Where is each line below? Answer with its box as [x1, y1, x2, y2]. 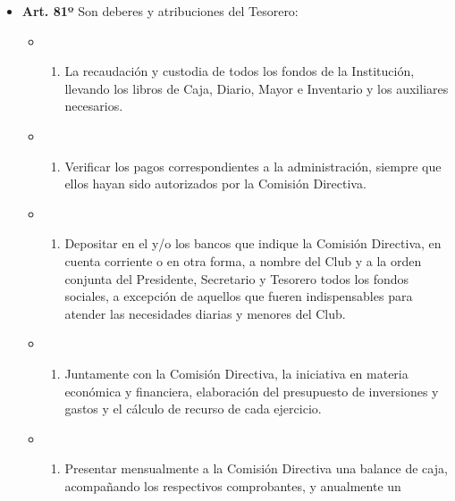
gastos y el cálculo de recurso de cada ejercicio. [64, 399, 322, 418]
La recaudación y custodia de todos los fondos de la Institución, [64, 62, 415, 80]
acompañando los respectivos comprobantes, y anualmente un [64, 476, 401, 495]
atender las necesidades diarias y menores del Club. [64, 304, 346, 322]
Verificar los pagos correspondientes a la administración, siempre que [64, 156, 442, 175]
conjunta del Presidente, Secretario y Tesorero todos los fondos [64, 269, 409, 288]
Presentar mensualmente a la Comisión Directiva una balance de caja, [64, 459, 448, 478]
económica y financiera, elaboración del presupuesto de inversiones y [64, 381, 439, 400]
